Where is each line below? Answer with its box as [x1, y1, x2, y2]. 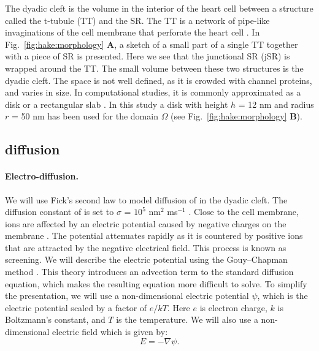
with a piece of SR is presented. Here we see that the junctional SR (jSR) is [5, 50, 290, 62]
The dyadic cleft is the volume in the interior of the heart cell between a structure [5, 2, 313, 14]
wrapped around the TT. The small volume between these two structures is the [5, 61, 304, 74]
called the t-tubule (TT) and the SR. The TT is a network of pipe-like [5, 13, 270, 26]
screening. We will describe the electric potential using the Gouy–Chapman [5, 253, 288, 266]
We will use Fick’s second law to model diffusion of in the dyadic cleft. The [5, 193, 288, 206]
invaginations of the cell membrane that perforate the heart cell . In [5, 26, 260, 39]
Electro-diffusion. [5, 170, 79, 183]
